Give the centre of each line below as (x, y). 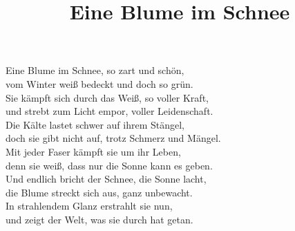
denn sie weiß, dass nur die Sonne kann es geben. (109, 165)
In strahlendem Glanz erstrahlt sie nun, (89, 206)
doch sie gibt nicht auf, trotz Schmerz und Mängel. (113, 138)
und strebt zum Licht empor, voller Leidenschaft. (110, 111)
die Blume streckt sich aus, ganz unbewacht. (99, 192)
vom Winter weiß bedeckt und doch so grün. (99, 83)
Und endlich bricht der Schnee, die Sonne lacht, (106, 179)
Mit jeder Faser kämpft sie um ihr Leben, (93, 151)
